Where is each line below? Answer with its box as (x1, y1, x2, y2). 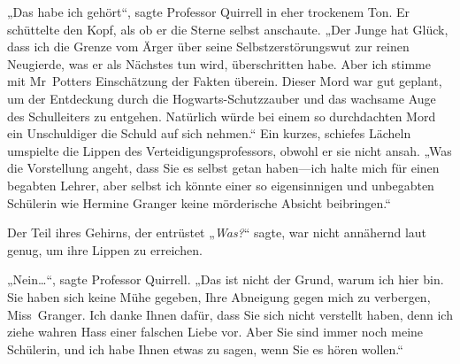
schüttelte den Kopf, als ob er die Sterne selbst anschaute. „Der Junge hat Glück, (7, 19, 448, 38)
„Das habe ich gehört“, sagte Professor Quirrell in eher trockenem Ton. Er (7, 3, 410, 20)
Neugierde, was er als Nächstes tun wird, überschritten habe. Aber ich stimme (7, 54, 431, 73)
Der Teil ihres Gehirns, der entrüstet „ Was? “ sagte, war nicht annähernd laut (7, 223, 427, 242)
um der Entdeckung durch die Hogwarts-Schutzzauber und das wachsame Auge (7, 89, 436, 107)
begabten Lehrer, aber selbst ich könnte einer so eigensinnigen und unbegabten (7, 175, 434, 194)
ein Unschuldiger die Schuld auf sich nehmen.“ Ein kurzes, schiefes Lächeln (7, 124, 411, 143)
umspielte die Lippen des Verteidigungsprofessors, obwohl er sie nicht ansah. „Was (7, 141, 452, 159)
